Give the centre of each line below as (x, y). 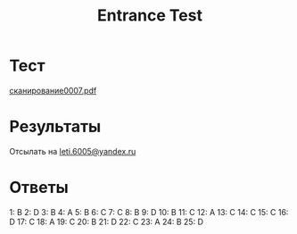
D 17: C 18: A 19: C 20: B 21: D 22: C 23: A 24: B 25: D (106, 221)
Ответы (39, 188)
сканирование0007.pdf (53, 90)
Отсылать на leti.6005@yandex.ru (73, 151)
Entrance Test (150, 16)
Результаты (55, 127)
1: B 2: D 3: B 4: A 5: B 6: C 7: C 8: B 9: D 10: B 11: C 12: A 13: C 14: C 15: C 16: (149, 212)
